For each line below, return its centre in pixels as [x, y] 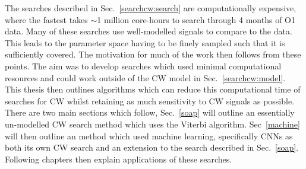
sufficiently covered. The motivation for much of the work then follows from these [153, 54]
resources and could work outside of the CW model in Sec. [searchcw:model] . [145, 77]
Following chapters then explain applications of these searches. [119, 159]
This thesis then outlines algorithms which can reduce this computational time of [153, 89]
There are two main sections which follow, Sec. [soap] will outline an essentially [150, 112]
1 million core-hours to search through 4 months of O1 [196, 19]
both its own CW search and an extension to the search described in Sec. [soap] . [152, 147]
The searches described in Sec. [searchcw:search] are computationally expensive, [151, 8]
